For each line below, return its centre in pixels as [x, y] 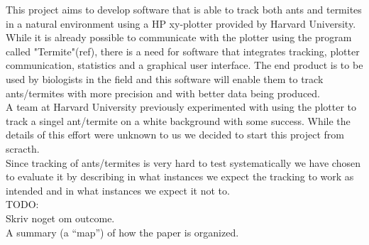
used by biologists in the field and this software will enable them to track [165, 78]
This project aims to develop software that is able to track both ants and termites [184, 9]
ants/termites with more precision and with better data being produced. [163, 93]
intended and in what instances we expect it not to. [118, 190]
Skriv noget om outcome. [60, 218]
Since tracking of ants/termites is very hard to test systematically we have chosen [183, 162]
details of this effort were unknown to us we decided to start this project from [175, 135]
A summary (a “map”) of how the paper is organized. [122, 232]
